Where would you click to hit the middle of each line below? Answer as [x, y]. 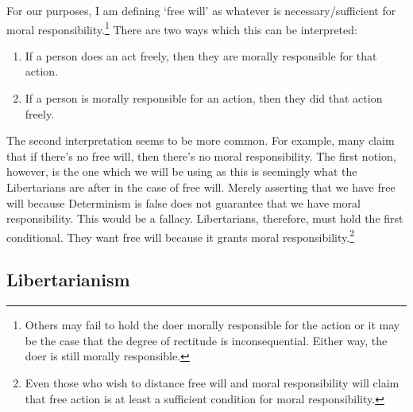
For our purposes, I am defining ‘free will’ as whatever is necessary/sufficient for [201, 10]
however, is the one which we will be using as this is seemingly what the [182, 171]
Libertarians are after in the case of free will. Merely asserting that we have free [201, 187]
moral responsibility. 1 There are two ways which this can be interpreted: [182, 28]
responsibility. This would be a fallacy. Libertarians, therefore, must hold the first [205, 218]
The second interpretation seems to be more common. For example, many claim [201, 140]
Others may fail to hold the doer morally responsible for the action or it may [212, 325]
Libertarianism [68, 280]
